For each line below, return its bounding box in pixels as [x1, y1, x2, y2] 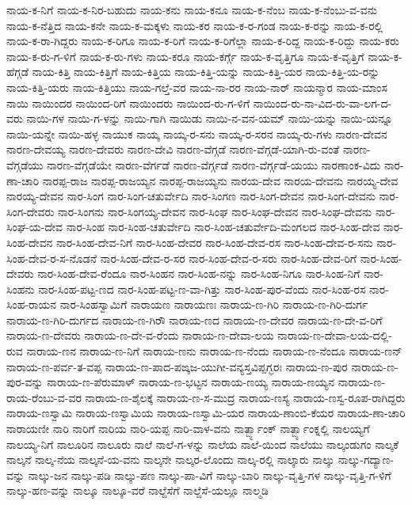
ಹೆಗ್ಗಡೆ [6, 63, 29, 80]
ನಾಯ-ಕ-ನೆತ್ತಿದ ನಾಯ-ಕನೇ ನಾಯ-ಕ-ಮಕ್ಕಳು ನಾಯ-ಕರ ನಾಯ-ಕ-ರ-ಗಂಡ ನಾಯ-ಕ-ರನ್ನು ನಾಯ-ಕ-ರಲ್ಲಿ [6, 17, 383, 33]
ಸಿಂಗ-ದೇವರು [6, 203, 55, 219]
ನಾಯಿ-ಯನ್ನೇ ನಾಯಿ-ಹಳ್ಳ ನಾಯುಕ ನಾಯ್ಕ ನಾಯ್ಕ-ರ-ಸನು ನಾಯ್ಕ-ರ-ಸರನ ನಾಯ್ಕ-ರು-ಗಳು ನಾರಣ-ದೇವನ [6, 125, 387, 142]
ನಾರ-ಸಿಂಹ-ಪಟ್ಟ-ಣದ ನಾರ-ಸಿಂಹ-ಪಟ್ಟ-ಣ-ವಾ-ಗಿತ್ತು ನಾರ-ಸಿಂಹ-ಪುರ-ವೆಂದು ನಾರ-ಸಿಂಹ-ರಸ [38, 280, 366, 297]
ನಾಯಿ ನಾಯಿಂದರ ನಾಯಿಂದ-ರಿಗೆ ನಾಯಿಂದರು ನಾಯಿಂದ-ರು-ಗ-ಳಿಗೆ [6, 94, 250, 111]
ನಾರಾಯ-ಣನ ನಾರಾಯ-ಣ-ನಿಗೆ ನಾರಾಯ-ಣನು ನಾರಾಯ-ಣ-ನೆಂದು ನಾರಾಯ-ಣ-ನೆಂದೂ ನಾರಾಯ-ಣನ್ [26, 343, 402, 359]
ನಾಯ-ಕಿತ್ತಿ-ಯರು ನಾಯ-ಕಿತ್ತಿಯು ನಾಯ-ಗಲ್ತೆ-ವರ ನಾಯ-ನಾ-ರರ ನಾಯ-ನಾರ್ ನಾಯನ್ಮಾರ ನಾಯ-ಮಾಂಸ [6, 78, 387, 95]
